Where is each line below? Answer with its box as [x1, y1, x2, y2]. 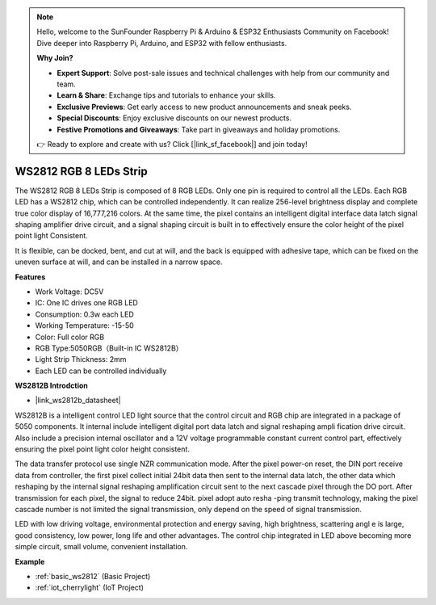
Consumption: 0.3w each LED [35, 309, 134, 319]
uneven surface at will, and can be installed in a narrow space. [15, 257, 223, 267]
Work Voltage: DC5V [35, 287, 104, 296]
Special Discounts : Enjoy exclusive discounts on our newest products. [57, 113, 292, 123]
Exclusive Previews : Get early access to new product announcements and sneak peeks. [57, 102, 352, 111]
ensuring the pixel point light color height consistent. [15, 444, 190, 454]
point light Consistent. [15, 231, 88, 241]
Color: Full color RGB [35, 332, 105, 342]
